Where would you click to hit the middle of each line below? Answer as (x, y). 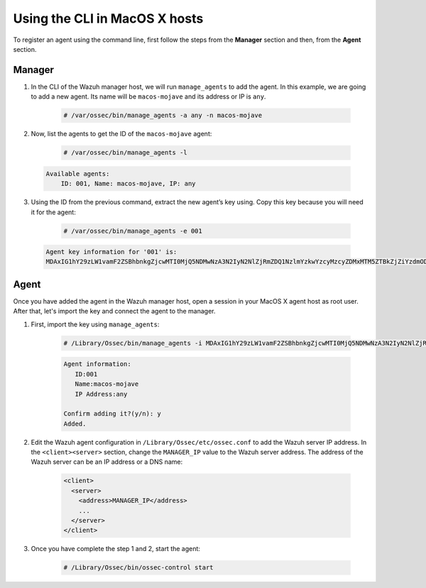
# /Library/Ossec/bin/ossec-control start (138, 568)
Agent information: (97, 364)
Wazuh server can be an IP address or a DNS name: (107, 462)
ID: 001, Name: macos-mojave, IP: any (128, 184)
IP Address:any (101, 394)
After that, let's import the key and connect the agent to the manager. (114, 311)
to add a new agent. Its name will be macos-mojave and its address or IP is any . (148, 96)
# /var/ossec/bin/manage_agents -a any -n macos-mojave (163, 116)
